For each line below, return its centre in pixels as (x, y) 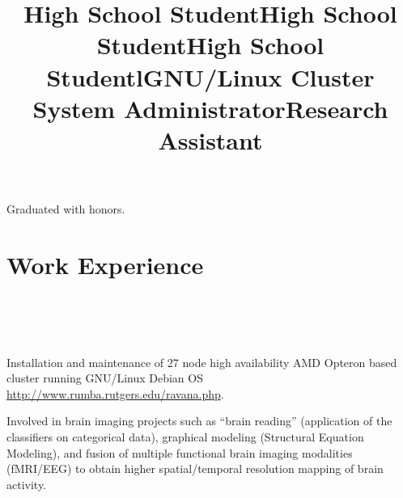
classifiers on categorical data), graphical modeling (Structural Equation (185, 437)
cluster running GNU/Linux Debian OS (105, 378)
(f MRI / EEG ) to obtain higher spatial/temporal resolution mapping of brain (195, 468)
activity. (27, 484)
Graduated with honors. (66, 209)
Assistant (210, 139)
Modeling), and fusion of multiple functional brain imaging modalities (180, 452)
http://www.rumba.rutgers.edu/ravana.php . (115, 393)
